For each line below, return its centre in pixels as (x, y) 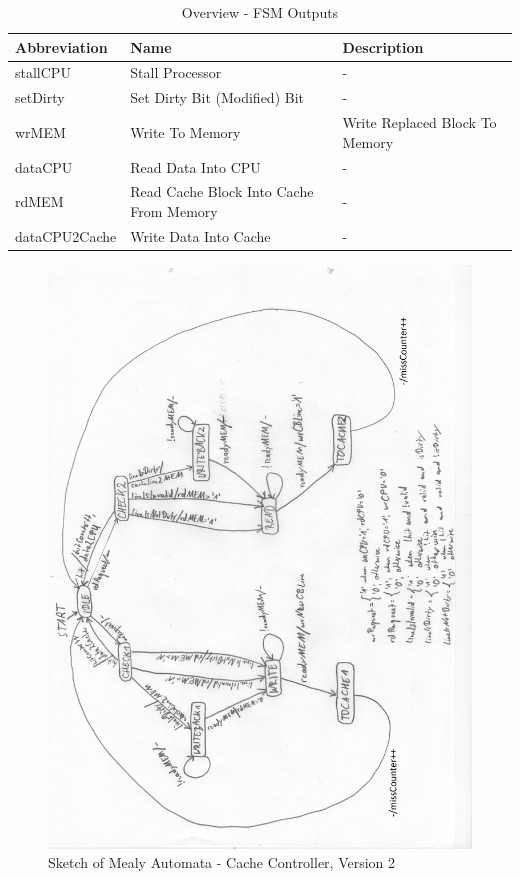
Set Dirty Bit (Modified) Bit (217, 97)
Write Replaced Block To (419, 122)
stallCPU (43, 72)
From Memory (174, 211)
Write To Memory (185, 131)
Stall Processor (176, 72)
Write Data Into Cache (200, 235)
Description (383, 46)
